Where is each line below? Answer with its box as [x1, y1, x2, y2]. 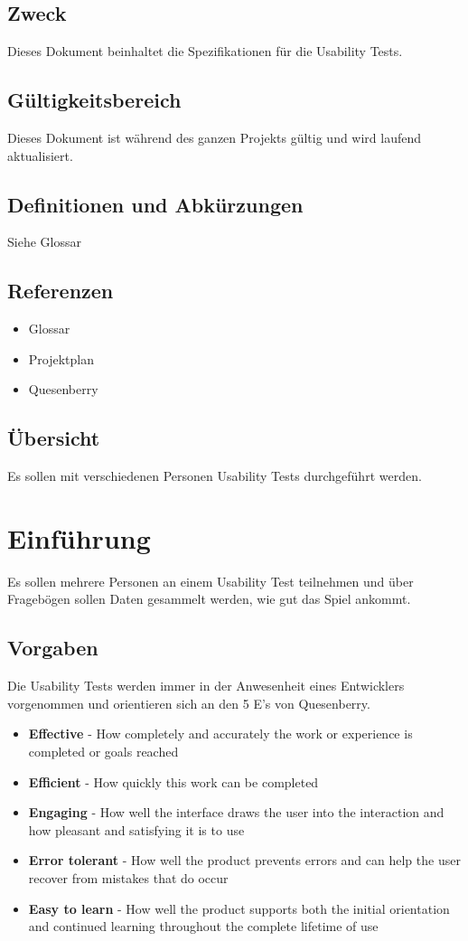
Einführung [7, 519, 151, 556]
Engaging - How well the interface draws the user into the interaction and [28, 803, 445, 822]
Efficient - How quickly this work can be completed [28, 772, 319, 791]
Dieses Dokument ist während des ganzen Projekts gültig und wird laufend [7, 128, 422, 146]
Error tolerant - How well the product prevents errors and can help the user [28, 851, 461, 870]
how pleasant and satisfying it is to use [28, 820, 245, 839]
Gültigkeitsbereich [7, 86, 182, 114]
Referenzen [7, 277, 114, 305]
